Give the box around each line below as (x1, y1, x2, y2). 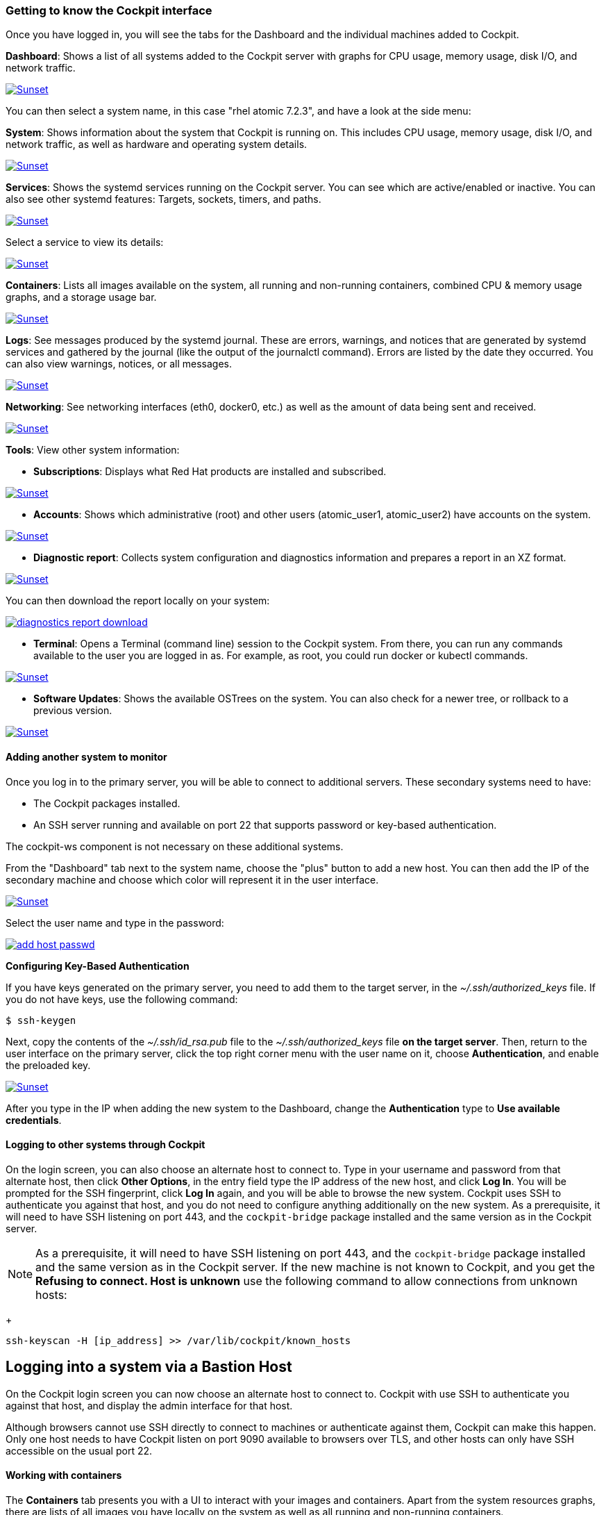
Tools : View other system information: (6, 444, 180, 456)
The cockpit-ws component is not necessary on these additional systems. (6, 840, 344, 852)
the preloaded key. (6, 1059, 91, 1071)
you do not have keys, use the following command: (6, 993, 238, 1005)
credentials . (6, 1114, 62, 1126)
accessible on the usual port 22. (6, 1444, 153, 1457)
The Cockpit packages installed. (33, 797, 180, 809)
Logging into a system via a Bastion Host (6, 1358, 292, 1376)
